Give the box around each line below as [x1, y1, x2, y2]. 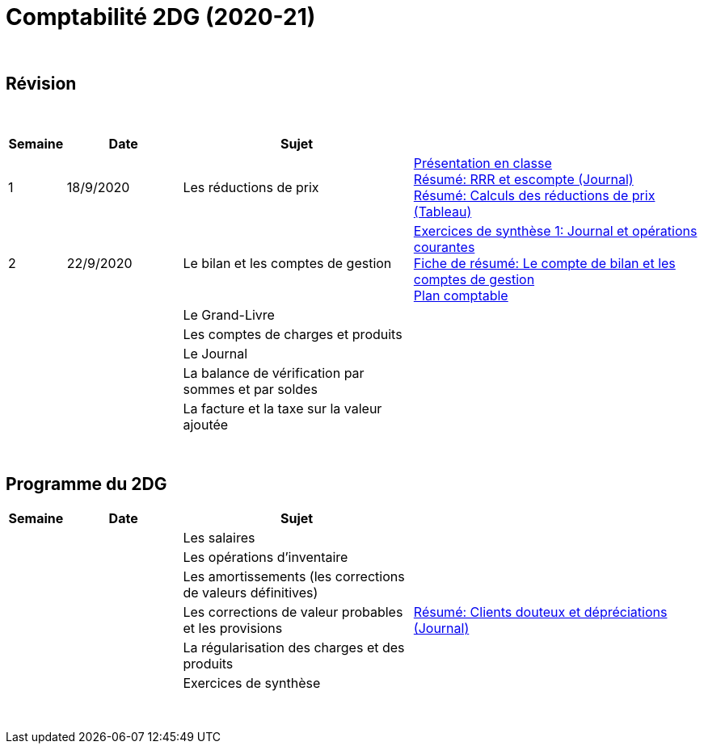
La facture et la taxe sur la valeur [183, 400, 382, 417]
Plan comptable [413, 287, 508, 304]
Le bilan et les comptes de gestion [183, 254, 392, 271]
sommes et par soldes [183, 380, 318, 397]
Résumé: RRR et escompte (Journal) [413, 170, 634, 187]
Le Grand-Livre [183, 306, 275, 323]
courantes [413, 238, 475, 255]
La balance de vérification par [183, 364, 365, 381]
